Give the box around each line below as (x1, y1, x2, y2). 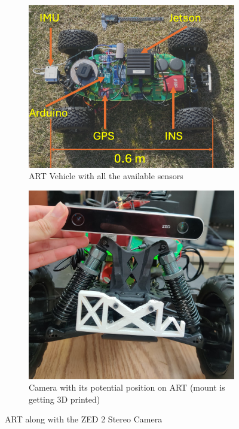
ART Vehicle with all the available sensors (29, 170, 183, 182)
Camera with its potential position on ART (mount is (29, 381, 225, 394)
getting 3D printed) (29, 392, 100, 405)
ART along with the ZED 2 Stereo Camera (5, 413, 163, 425)
